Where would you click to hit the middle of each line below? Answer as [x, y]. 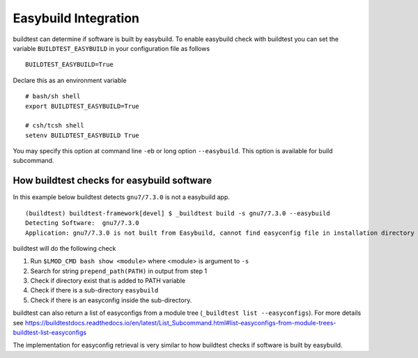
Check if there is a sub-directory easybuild [94, 290]
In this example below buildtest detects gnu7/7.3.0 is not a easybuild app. [121, 197]
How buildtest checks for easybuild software [113, 181]
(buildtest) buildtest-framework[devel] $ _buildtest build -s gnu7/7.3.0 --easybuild [178, 213]
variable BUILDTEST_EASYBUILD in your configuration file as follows [111, 48]
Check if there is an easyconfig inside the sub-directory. [111, 300]
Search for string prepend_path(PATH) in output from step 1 [119, 271]
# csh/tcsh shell [55, 126]
